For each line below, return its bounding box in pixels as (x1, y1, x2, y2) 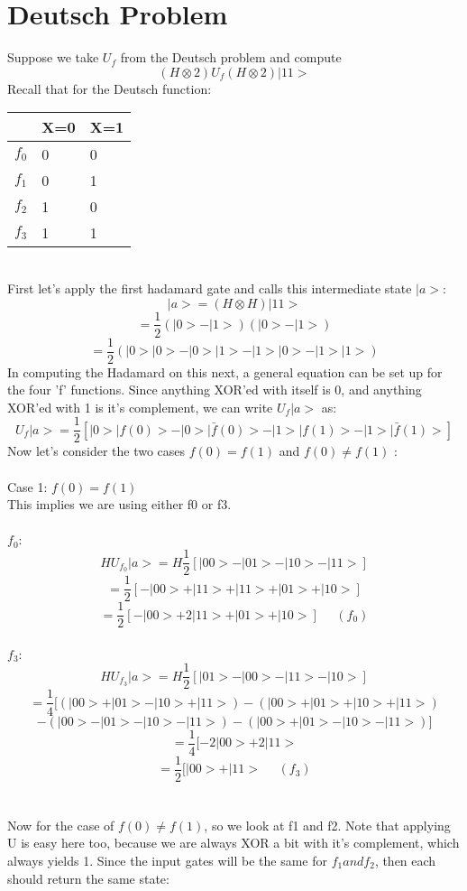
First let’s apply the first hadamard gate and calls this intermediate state (7, 278, 412, 297)
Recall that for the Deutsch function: (7, 79, 212, 97)
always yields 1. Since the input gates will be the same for (7, 851, 327, 870)
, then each (374, 851, 436, 870)
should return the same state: (7, 868, 169, 887)
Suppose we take (7, 48, 99, 67)
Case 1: (7, 477, 48, 496)
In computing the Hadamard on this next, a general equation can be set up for (7, 362, 443, 381)
